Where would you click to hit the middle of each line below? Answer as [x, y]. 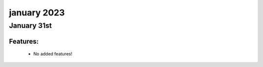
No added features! [53, 54]
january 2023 [37, 13]
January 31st [30, 26]
